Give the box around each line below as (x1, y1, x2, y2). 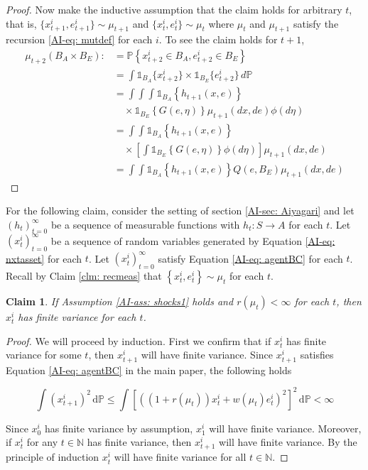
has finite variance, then (87, 435, 192, 449)
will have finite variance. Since (141, 347, 273, 362)
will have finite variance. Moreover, (209, 420, 362, 435)
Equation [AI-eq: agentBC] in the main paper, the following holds (6, 362, 292, 377)
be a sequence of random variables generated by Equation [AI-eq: (50, 233, 335, 248)
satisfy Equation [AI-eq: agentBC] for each (158, 251, 343, 266)
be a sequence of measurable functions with (50, 217, 240, 231)
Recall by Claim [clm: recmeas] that (6, 268, 162, 283)
